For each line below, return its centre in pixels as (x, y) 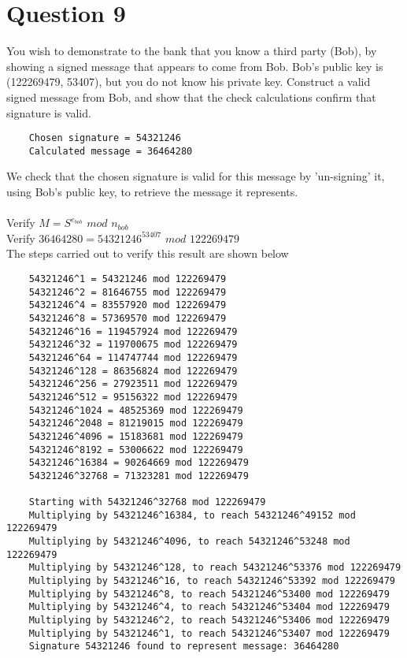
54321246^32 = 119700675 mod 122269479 (133, 345)
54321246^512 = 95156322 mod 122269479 (133, 397)
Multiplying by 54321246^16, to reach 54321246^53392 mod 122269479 (212, 581)
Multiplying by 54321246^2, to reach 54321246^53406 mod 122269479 (209, 621)
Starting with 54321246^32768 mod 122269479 (147, 502)
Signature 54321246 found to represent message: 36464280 (184, 647)
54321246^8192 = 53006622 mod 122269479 (136, 450)
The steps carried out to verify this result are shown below (148, 253)
